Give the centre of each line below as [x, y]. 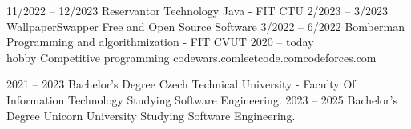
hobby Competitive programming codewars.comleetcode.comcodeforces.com [191, 57]
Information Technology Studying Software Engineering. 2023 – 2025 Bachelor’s [202, 99]
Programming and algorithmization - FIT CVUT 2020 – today [160, 42]
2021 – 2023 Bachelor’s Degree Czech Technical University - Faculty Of [181, 84]
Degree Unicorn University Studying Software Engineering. [151, 115]
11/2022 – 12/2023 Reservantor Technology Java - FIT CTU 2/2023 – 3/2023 [197, 10]
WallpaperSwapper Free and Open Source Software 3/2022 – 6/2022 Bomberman [205, 26]
